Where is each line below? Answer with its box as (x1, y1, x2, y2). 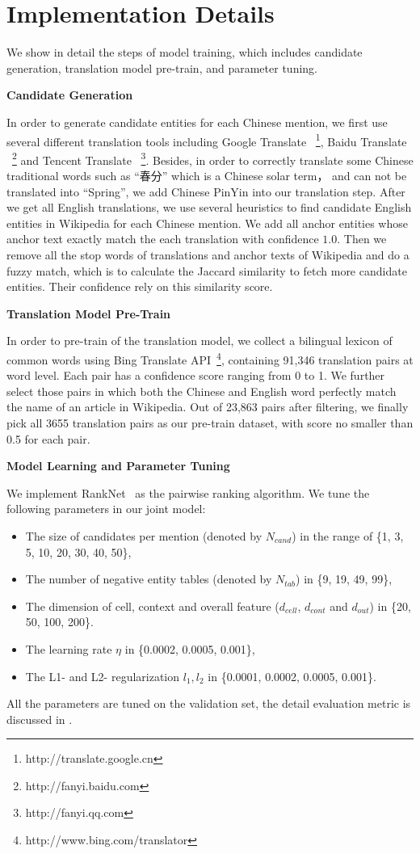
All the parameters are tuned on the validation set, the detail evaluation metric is (6, 695, 411, 712)
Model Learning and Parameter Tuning (6, 457, 230, 474)
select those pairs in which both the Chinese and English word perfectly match (6, 382, 397, 399)
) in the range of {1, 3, (292, 527, 404, 544)
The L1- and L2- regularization (25, 667, 180, 684)
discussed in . (6, 710, 73, 727)
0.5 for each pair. (6, 430, 90, 447)
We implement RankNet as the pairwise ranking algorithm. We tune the (6, 484, 370, 501)
